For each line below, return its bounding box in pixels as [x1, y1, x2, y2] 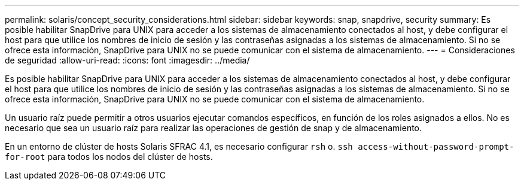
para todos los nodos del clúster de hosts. [47, 151, 213, 162]
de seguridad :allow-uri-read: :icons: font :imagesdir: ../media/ [5, 55, 250, 65]
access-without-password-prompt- [358, 142, 514, 151]
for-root [5, 152, 45, 162]
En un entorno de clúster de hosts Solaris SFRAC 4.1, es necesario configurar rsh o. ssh [5, 141, 353, 151]
